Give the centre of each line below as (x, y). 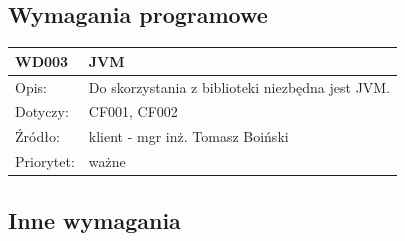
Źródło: (37, 136)
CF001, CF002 (133, 111)
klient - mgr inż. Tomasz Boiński (188, 136)
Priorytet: (45, 161)
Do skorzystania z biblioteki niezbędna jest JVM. (239, 86)
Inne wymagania (94, 219)
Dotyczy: (42, 111)
